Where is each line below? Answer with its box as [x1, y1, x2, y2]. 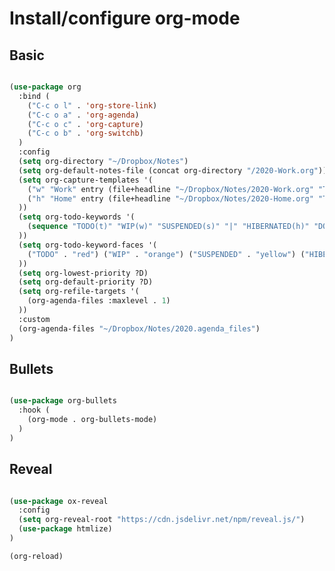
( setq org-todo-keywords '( [18, 212, 136, 222]
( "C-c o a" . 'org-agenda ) [27, 110, 140, 120]
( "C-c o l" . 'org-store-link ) [27, 100, 158, 111]
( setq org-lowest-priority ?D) [18, 268, 149, 278]
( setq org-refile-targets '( [18, 287, 140, 297]
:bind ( [18, 91, 51, 101]
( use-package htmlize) [18, 524, 113, 534]
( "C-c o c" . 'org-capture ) [27, 119, 144, 129]
